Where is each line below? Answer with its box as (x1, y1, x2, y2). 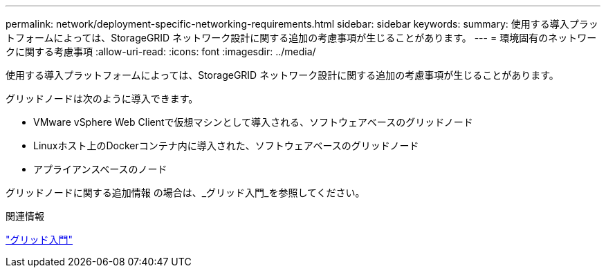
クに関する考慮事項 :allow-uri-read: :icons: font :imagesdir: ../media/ (6, 46, 316, 57)
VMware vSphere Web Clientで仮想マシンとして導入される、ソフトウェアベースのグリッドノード (33, 116, 473, 128)
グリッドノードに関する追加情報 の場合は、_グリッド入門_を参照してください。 (6, 187, 365, 198)
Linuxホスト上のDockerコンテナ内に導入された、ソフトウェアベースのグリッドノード (33, 140, 419, 151)
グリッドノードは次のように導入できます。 (6, 93, 199, 104)
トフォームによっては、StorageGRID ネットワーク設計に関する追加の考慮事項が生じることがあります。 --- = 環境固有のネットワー (6, 32, 597, 44)
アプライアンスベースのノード (33, 163, 167, 175)
